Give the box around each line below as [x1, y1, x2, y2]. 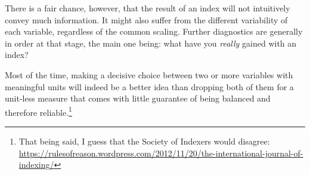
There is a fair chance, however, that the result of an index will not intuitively [5, 2, 290, 14]
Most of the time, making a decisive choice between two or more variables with [5, 68, 293, 81]
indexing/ [18, 158, 54, 171]
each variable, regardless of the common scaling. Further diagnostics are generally [5, 25, 303, 38]
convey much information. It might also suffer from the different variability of [5, 13, 288, 26]
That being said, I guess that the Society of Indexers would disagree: [18, 135, 270, 147]
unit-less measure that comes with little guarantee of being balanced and [5, 92, 271, 105]
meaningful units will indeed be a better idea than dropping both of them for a [5, 80, 294, 93]
